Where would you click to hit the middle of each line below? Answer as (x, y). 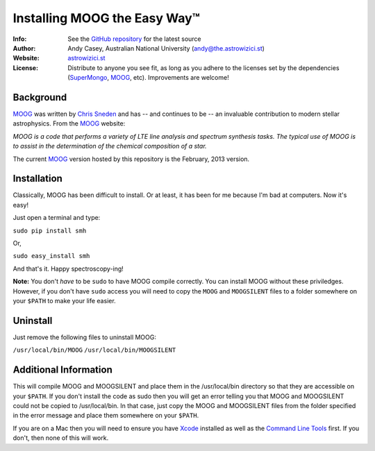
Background (40, 97)
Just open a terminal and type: (57, 218)
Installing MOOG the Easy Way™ (107, 18)
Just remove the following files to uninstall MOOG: (84, 337)
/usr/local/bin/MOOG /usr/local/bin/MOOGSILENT (94, 350)
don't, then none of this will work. (61, 438)
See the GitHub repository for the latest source (134, 39)
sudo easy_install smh (51, 256)
